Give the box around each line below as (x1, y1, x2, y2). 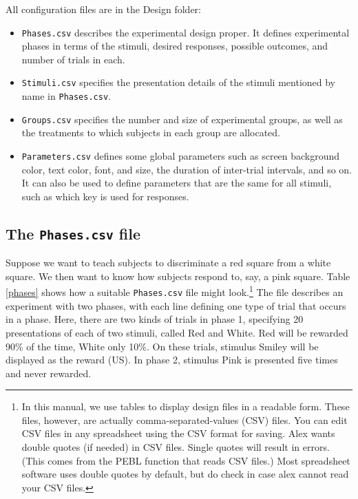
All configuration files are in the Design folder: (6, 2, 201, 16)
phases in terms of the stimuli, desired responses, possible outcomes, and (21, 39, 328, 53)
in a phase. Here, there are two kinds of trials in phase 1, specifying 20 (6, 312, 304, 326)
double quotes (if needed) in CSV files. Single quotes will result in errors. (21, 440, 330, 454)
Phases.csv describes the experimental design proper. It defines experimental (21, 25, 350, 39)
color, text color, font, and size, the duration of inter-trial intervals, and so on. (21, 162, 352, 176)
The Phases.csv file (6, 222, 141, 244)
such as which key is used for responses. (21, 189, 189, 203)
